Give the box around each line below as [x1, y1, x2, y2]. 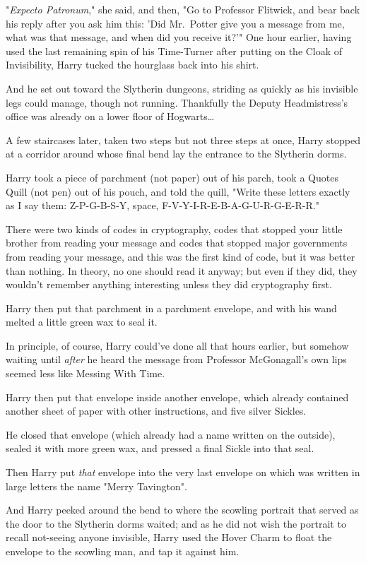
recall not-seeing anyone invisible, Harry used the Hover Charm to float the [6, 530, 332, 545]
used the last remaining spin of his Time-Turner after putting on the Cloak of [6, 43, 343, 58]
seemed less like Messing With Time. [6, 366, 165, 381]
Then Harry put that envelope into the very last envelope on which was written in [6, 465, 360, 480]
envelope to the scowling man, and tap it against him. [6, 544, 240, 558]
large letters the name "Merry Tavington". [6, 478, 187, 493]
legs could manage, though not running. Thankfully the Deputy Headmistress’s [6, 95, 348, 109]
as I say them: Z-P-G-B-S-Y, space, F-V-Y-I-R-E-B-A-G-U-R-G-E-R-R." [6, 198, 319, 213]
